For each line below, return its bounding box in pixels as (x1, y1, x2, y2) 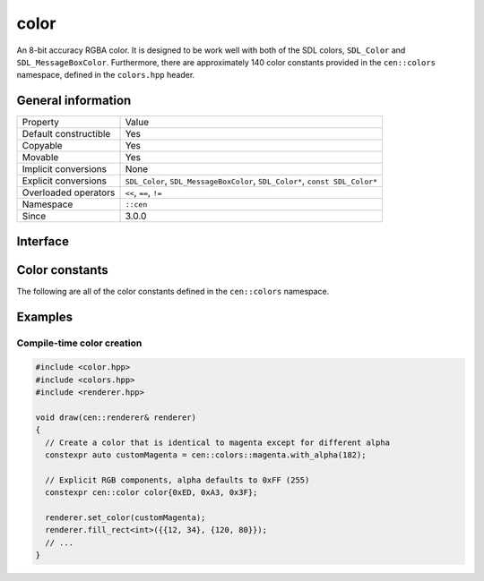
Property (22, 116, 60, 129)
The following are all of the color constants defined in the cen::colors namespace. (16, 286, 330, 296)
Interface (16, 234, 69, 249)
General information (16, 93, 132, 108)
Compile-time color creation (16, 337, 143, 349)
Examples (16, 309, 73, 324)
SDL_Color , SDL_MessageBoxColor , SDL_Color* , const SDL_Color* (125, 175, 378, 187)
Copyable (22, 140, 63, 152)
